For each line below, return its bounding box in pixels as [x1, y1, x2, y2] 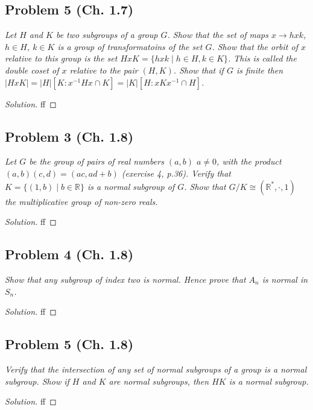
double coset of [5, 63, 59, 76]
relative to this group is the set [5, 52, 118, 65]
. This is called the [228, 52, 297, 65]
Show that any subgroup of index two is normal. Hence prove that [5, 273, 246, 285]
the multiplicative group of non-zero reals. [5, 195, 158, 207]
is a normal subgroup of [87, 180, 175, 192]
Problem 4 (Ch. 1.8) [5, 245, 134, 263]
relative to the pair [69, 63, 138, 76]
